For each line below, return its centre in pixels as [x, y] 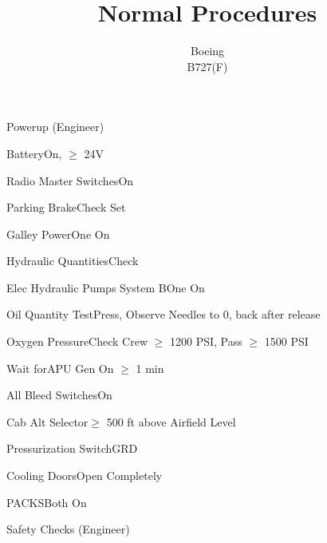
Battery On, [34, 153]
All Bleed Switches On [59, 395]
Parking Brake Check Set [66, 207]
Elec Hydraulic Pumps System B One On [106, 287]
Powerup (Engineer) [55, 127]
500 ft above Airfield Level [171, 421]
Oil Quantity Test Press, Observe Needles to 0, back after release [163, 314]
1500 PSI [286, 341]
